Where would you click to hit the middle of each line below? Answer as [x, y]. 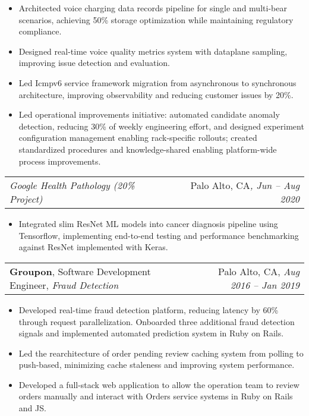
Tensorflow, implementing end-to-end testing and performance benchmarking [159, 235]
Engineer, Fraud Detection [64, 285]
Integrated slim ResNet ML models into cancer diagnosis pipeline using [148, 224]
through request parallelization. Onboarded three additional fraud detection [157, 321]
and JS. [32, 408]
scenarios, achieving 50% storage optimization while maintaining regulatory [156, 19]
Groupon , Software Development [80, 271]
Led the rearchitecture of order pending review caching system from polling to [161, 353]
